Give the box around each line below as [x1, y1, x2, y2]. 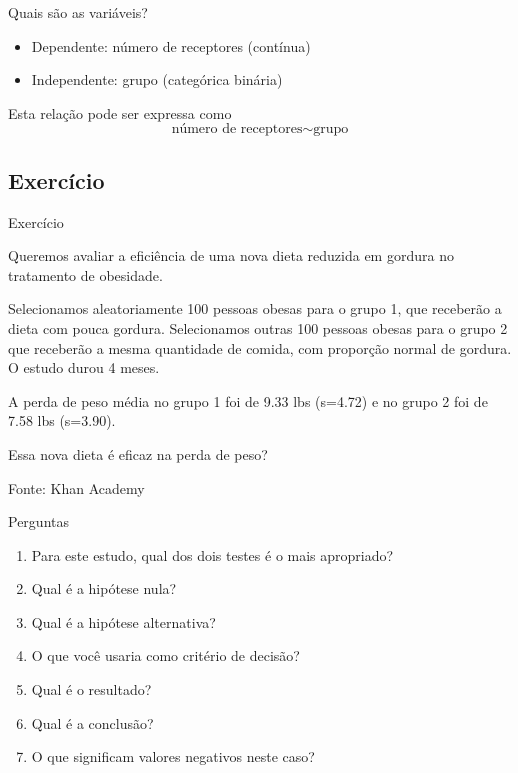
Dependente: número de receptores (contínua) [31, 35, 311, 56]
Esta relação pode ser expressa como [8, 102, 232, 123]
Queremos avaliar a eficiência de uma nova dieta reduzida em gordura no [8, 245, 454, 266]
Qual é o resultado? [31, 679, 152, 700]
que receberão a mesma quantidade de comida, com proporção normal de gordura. [8, 337, 512, 358]
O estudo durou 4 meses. [8, 357, 160, 378]
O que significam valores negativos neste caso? [31, 746, 315, 767]
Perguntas [8, 511, 69, 532]
